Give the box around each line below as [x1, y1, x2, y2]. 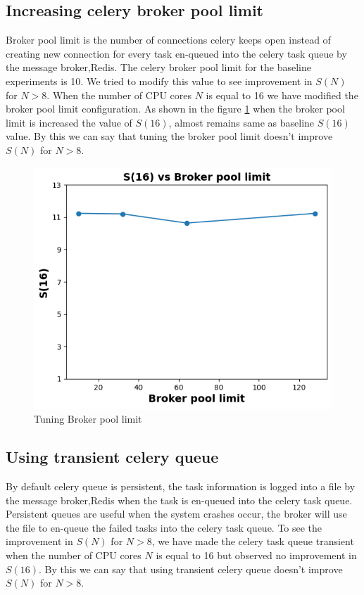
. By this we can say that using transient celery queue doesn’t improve [39, 561, 343, 576]
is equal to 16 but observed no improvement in [156, 548, 357, 563]
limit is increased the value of [6, 115, 132, 129]
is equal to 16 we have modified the [206, 87, 358, 102]
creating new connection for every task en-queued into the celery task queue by [6, 46, 347, 60]
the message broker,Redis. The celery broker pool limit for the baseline [6, 60, 311, 75]
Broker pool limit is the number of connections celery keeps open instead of [6, 32, 331, 47]
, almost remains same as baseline [168, 115, 315, 129]
